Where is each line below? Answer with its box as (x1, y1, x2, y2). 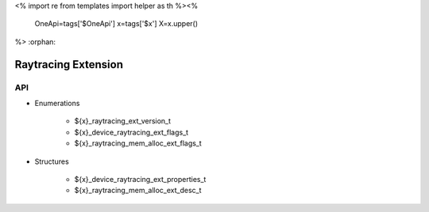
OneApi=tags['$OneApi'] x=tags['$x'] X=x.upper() (34, 19, 199, 28)
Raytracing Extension (14, 58, 123, 71)
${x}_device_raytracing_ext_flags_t (74, 127, 189, 137)
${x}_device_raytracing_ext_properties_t (74, 174, 207, 184)
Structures (34, 157, 69, 166)
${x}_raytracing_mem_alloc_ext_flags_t (74, 138, 202, 148)
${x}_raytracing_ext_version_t (74, 116, 171, 126)
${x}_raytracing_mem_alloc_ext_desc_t (74, 186, 202, 195)
